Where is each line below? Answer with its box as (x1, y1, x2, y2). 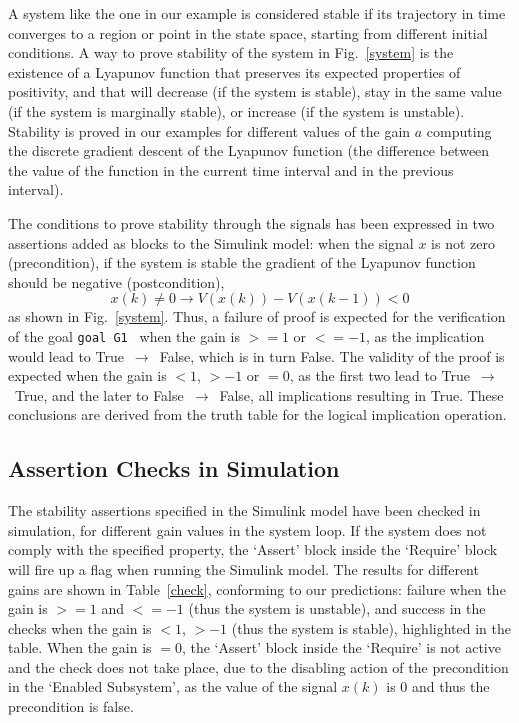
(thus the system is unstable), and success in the (188, 598, 486, 619)
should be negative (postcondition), (8, 271, 225, 292)
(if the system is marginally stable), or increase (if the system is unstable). (8, 100, 465, 121)
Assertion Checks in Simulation (8, 453, 340, 484)
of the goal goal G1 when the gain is (8, 325, 240, 346)
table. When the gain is (8, 637, 152, 658)
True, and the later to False (14, 384, 184, 405)
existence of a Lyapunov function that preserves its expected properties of (8, 61, 461, 82)
